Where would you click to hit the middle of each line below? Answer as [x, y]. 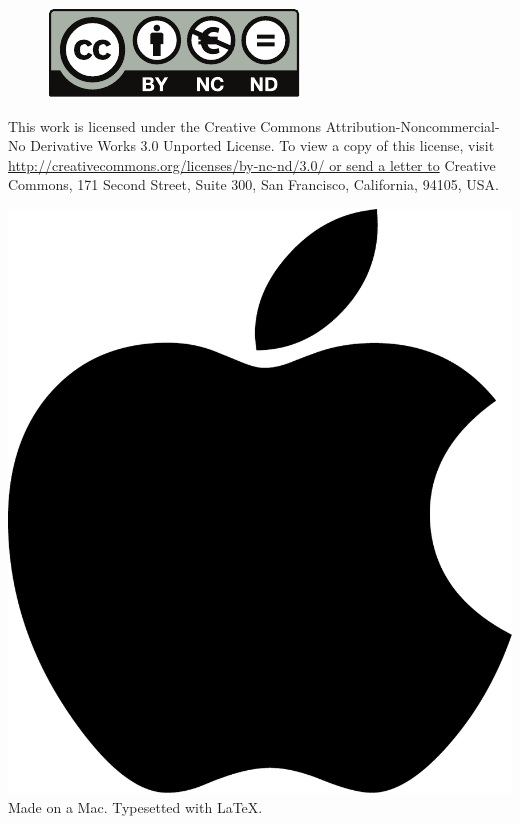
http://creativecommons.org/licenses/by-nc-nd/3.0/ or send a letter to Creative [252, 164]
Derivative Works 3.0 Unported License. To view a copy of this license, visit [262, 145]
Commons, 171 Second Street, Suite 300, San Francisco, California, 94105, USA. [253, 184]
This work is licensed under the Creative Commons [165, 125]
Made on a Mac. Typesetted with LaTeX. [135, 807]
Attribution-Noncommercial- [412, 125]
